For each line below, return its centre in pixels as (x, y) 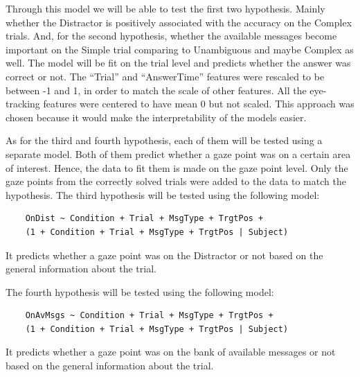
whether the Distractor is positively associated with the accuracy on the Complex (179, 22)
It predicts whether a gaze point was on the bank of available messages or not (171, 352)
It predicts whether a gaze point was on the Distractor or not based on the (164, 255)
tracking (23, 104)
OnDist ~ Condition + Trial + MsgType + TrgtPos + (144, 219)
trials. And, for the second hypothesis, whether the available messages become (171, 36)
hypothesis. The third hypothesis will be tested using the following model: (163, 194)
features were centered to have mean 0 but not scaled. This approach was (199, 104)
